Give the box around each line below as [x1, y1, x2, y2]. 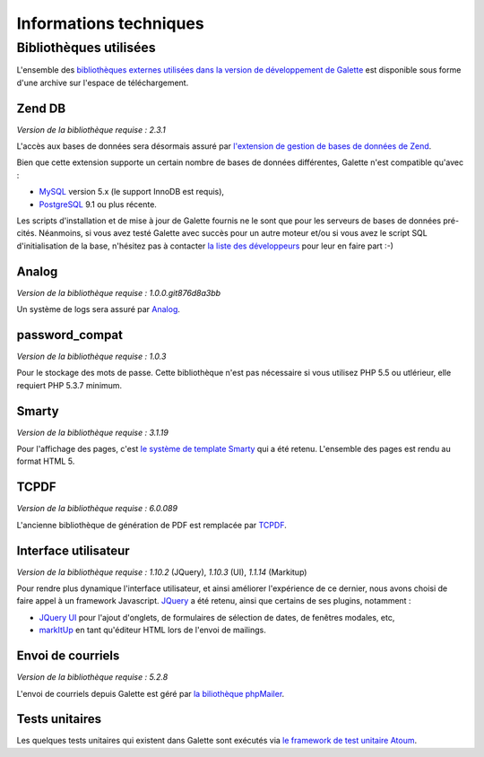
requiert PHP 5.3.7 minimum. [16, 379, 123, 390]
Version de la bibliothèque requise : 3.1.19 [16, 427, 169, 438]
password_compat [16, 327, 123, 343]
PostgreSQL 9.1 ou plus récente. [39, 198, 157, 210]
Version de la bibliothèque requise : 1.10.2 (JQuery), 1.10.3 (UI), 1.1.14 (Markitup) [16, 566, 307, 578]
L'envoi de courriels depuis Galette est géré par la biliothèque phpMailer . [16, 688, 285, 699]
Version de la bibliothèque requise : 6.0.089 [16, 503, 178, 514]
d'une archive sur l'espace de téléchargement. [16, 77, 189, 88]
